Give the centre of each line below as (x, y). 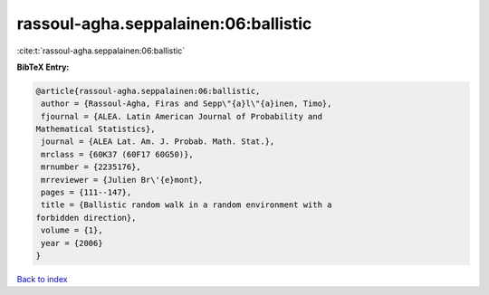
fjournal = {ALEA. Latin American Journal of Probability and (182, 116)
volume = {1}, (72, 230)
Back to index (42, 279)
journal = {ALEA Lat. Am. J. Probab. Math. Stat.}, (158, 142)
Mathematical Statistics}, (96, 129)
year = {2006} (72, 243)
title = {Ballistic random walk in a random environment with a (187, 205)
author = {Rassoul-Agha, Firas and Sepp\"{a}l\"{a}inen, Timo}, (187, 104)
